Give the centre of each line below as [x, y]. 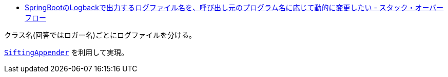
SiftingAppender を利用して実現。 [66, 52]
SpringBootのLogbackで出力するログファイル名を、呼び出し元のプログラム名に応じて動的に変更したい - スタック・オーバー [234, 7]
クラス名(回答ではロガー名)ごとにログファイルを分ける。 [100, 35]
